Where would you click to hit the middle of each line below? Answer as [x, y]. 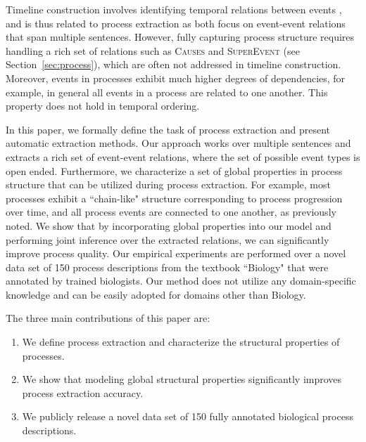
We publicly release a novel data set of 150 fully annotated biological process [188, 416]
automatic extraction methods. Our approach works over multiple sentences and [178, 143]
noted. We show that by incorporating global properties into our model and [169, 225]
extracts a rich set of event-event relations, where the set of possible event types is [183, 156]
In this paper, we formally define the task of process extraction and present [168, 129]
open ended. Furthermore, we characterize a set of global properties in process [174, 170]
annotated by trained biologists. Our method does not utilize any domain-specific [181, 281]
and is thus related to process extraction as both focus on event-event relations [176, 23]
